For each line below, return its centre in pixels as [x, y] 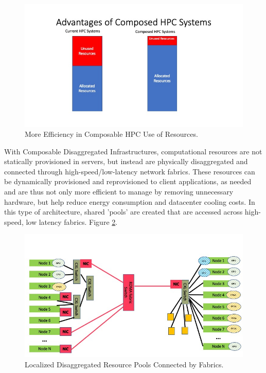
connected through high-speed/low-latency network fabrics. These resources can [130, 171]
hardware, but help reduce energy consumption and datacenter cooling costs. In [130, 201]
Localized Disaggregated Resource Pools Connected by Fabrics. [124, 364]
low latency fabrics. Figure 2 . [72, 221]
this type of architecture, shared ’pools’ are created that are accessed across [123, 212]
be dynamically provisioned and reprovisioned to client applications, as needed [128, 181]
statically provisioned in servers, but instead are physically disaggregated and [126, 161]
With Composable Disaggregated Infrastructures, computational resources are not [133, 151]
